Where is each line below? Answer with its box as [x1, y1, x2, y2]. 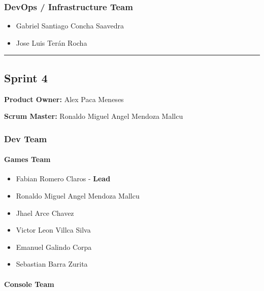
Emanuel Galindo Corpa [16, 241, 92, 252]
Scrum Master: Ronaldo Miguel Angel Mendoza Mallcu [4, 111, 183, 121]
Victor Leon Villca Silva [16, 224, 91, 235]
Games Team [4, 154, 51, 165]
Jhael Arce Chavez [16, 207, 74, 218]
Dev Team [4, 132, 47, 145]
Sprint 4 [4, 70, 48, 85]
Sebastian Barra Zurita [16, 258, 88, 269]
